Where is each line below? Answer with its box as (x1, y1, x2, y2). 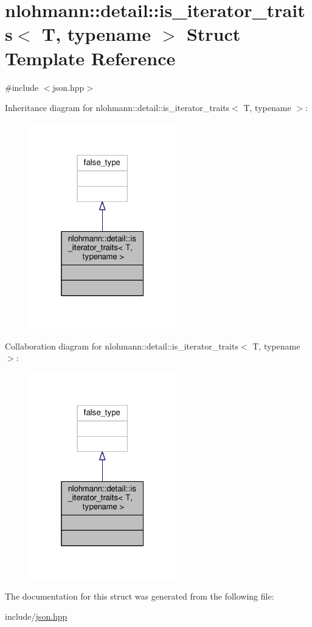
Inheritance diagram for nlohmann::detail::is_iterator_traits (5, 101, 230, 114)
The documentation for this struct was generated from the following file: (5, 589, 274, 602)
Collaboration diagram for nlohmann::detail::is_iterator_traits (5, 339, 238, 352)
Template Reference (5, 45, 176, 70)
